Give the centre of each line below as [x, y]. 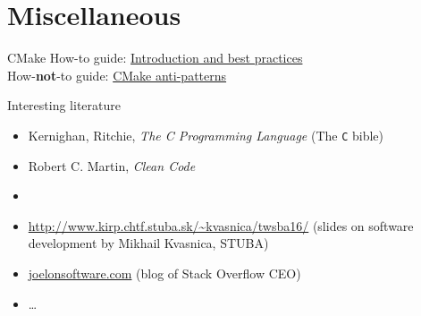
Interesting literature [64, 105]
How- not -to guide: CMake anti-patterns [117, 75]
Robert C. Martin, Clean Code [112, 165]
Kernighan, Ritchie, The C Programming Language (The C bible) [206, 135]
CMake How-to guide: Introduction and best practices [155, 58]
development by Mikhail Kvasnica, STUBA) [148, 243]
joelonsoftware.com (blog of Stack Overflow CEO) [164, 273]
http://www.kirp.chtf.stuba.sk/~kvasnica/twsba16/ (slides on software [221, 225]
